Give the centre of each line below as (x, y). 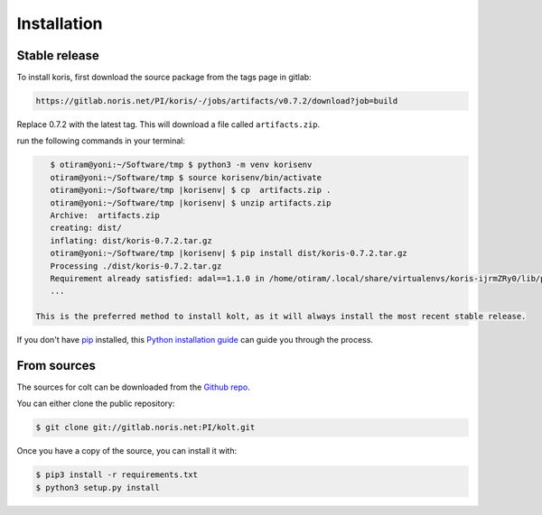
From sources (56, 365)
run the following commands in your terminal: (101, 141)
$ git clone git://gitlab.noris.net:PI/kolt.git (145, 428)
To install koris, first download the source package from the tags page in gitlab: (164, 78)
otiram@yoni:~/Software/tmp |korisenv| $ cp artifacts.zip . (191, 190)
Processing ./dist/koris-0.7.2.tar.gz (136, 266)
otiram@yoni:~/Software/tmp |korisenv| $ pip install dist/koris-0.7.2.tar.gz (229, 253)
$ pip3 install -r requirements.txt (117, 475)
